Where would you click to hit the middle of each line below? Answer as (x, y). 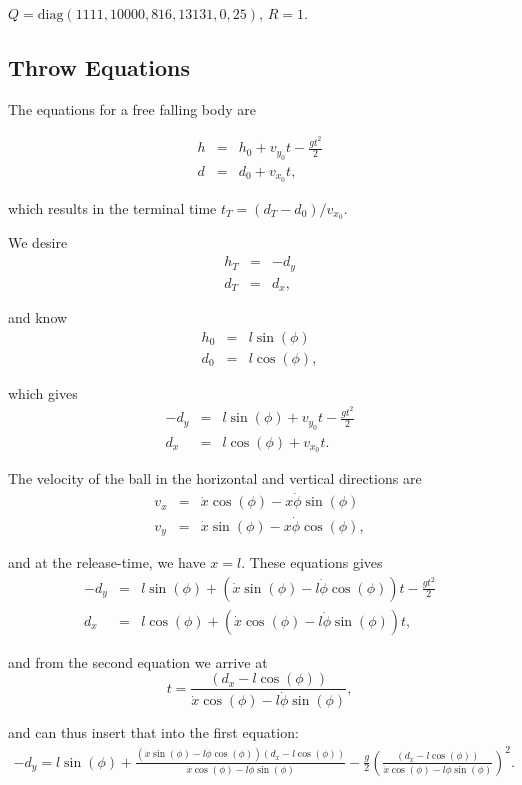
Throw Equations (99, 66)
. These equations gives (312, 562)
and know (38, 317)
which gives (43, 392)
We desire (38, 242)
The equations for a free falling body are (132, 108)
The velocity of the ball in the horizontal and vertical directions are (215, 478)
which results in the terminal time (112, 207)
